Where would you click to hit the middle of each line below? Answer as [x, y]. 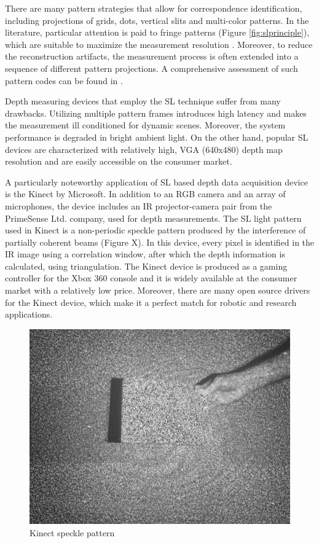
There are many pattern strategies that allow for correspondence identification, [154, 8]
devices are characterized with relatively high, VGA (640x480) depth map [144, 149]
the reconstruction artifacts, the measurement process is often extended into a [152, 56]
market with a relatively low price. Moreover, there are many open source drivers [158, 290]
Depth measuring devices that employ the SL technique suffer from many [143, 101]
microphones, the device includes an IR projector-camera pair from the [139, 205]
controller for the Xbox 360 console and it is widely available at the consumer [151, 278]
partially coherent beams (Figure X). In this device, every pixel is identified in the [160, 242]
